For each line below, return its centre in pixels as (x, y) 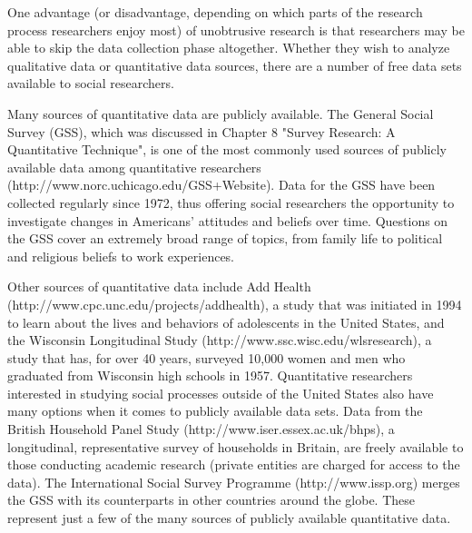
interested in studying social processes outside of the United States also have (221, 393)
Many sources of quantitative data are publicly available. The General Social (221, 113)
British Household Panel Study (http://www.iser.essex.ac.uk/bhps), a (201, 429)
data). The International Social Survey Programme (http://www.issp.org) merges (234, 482)
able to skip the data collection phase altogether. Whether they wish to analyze (229, 48)
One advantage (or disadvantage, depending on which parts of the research (215, 12)
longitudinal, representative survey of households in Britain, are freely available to (236, 446)
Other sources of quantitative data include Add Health (159, 286)
